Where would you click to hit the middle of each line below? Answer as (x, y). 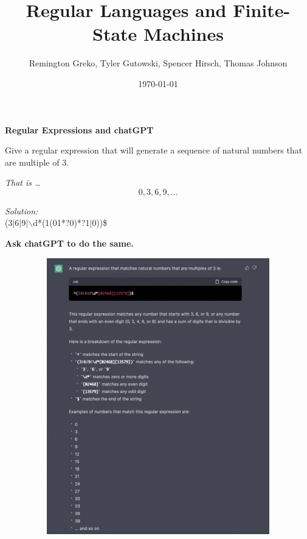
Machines (184, 34)
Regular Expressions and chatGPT (79, 129)
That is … (23, 182)
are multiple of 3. (37, 162)
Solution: (22, 210)
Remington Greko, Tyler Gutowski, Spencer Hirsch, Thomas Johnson (158, 63)
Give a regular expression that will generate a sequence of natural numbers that (154, 150)
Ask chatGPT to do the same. (69, 243)
